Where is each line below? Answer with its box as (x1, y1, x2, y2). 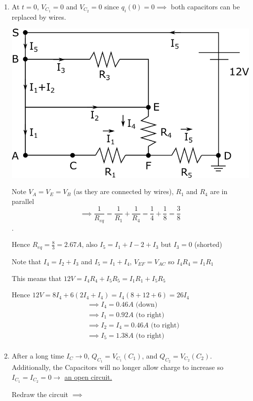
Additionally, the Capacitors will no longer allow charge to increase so (11, 362, 223, 372)
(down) (135, 301, 158, 308)
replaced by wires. (11, 11, 66, 22)
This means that (11, 273, 62, 283)
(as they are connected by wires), (73, 186, 174, 197)
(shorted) (194, 239, 222, 249)
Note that (11, 256, 42, 266)
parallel (11, 196, 34, 206)
